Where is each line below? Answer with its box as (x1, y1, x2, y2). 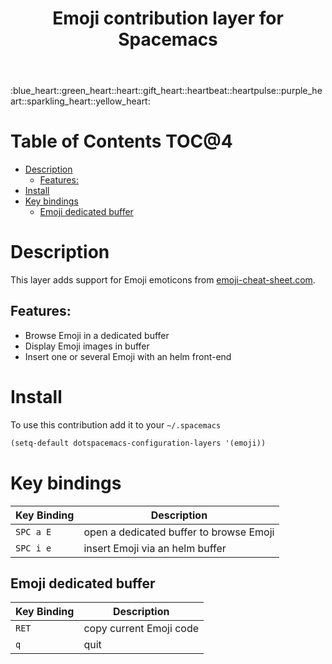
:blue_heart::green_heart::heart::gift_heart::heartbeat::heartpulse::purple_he (10, 85, 323, 97)
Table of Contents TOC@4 (10, 130, 233, 153)
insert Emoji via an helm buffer (83, 541, 227, 555)
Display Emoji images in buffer (24, 340, 150, 352)
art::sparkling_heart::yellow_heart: (10, 95, 151, 107)
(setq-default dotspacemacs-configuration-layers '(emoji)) (10, 438, 267, 448)
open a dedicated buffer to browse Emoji (83, 525, 275, 539)
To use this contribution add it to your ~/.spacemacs (10, 418, 222, 431)
